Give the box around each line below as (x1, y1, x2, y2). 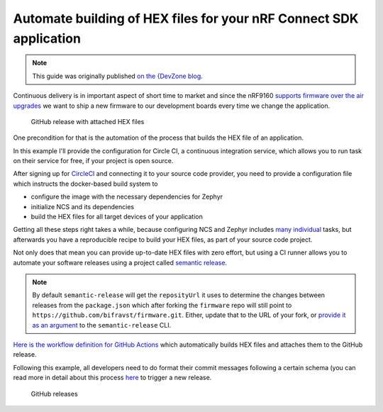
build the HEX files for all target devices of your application (30, 213, 204, 221)
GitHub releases (30, 389, 78, 398)
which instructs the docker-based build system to (13, 179, 158, 188)
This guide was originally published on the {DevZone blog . (32, 72, 204, 80)
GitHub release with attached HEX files (30, 117, 145, 126)
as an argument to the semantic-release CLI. (32, 321, 172, 329)
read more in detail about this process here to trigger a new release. (13, 373, 212, 382)
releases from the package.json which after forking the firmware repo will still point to (32, 301, 292, 309)
